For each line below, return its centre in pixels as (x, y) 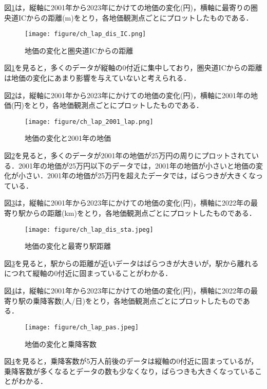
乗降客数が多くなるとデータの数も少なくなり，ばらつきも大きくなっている (130, 371)
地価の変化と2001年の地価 (68, 138)
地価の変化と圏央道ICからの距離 (79, 50)
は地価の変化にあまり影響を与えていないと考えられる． (98, 78)
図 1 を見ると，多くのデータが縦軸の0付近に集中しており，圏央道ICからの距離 (133, 68)
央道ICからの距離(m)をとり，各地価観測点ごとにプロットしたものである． (129, 17)
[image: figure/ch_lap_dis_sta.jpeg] (89, 229)
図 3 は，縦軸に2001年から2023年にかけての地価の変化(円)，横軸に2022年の (127, 203)
